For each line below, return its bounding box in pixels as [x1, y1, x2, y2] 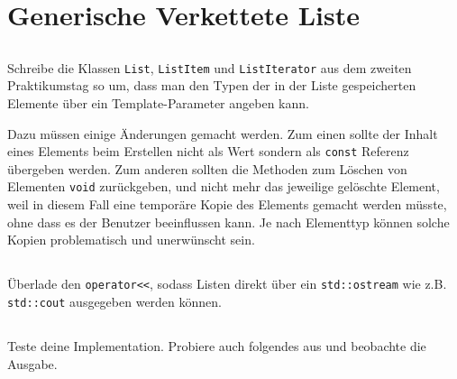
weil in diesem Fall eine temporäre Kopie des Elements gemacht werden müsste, [7, 195, 447, 214]
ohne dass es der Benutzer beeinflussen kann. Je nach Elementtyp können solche [7, 212, 450, 231]
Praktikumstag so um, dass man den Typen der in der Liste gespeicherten [7, 76, 416, 95]
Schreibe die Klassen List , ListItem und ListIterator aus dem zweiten [7, 58, 412, 77]
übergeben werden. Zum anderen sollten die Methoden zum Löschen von [7, 159, 407, 178]
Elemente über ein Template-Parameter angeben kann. [7, 94, 309, 113]
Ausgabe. [7, 354, 58, 373]
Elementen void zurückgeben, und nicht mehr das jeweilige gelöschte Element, [7, 177, 440, 196]
